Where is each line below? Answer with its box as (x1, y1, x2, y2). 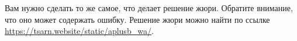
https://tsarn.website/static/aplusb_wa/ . (5, 25, 154, 37)
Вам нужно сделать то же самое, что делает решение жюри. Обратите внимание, (5, 2, 293, 13)
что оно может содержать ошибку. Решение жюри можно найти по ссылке (5, 13, 270, 25)
